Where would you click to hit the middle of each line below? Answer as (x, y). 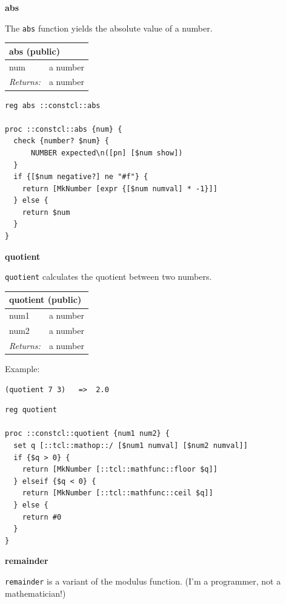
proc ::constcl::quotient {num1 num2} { (88, 434)
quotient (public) (45, 300)
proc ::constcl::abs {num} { (64, 129)
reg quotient (31, 410)
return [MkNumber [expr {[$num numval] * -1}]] (120, 188)
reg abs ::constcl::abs (53, 105)
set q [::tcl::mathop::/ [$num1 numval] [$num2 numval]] (131, 446)
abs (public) (35, 51)
